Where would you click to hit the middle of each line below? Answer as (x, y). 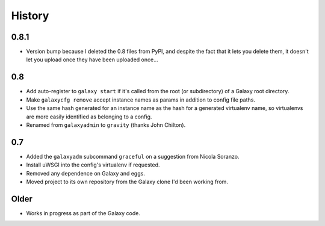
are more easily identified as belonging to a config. (89, 117)
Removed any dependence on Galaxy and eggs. (86, 173)
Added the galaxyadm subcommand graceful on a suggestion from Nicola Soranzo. (133, 156)
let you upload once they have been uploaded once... (92, 60)
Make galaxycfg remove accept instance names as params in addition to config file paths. (141, 100)
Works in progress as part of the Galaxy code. (83, 213)
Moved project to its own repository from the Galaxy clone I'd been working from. (127, 182)
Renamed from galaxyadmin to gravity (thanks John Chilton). (106, 125)
